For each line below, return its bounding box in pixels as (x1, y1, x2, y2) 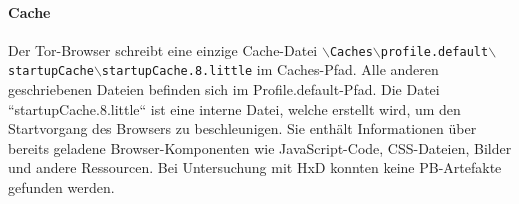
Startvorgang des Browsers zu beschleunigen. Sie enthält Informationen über (8, 118, 477, 139)
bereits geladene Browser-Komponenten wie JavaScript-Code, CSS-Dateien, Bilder (8, 137, 512, 158)
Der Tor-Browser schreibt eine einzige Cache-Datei (8, 39, 318, 60)
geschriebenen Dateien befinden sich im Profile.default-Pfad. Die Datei (8, 79, 440, 100)
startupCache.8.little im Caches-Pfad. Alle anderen (101, 59, 439, 80)
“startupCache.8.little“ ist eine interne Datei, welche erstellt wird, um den (8, 98, 461, 119)
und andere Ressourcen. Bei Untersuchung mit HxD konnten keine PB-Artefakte (8, 157, 502, 178)
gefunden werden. (8, 177, 115, 198)
